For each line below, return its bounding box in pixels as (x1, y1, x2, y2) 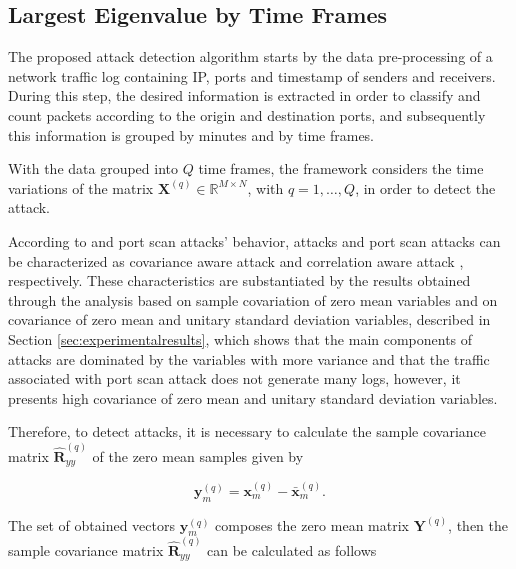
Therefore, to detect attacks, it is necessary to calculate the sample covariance (8, 421, 487, 442)
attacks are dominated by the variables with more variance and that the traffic (8, 348, 490, 369)
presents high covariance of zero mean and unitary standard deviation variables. (8, 387, 498, 408)
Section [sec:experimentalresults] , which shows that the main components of (8, 328, 473, 349)
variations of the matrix (8, 177, 154, 198)
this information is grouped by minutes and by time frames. (8, 124, 375, 145)
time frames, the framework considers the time (198, 158, 484, 179)
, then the (448, 514, 508, 535)
